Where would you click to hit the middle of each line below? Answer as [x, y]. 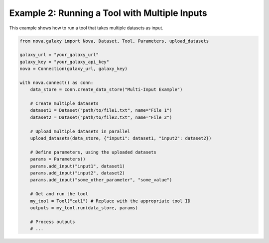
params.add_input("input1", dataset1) [77, 166]
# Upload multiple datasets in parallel [80, 131]
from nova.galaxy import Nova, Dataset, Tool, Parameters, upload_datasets [114, 41]
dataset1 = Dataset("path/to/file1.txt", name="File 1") [101, 110]
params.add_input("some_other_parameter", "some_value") [101, 180]
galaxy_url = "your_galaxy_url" [59, 55]
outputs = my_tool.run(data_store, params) [84, 208]
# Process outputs [53, 222]
